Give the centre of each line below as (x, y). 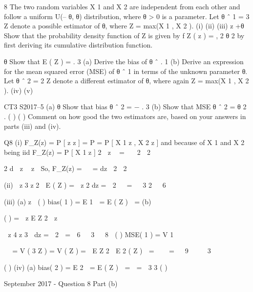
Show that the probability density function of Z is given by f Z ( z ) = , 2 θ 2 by (124, 35)
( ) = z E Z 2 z (31, 218)
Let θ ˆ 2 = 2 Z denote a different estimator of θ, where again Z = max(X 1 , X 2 (126, 81)
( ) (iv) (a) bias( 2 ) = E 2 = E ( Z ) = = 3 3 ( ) (86, 267)
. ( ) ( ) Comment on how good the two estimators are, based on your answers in (125, 116)
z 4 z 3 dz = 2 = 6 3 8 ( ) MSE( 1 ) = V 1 (91, 234)
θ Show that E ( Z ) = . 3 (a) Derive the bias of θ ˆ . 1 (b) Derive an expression (124, 61)
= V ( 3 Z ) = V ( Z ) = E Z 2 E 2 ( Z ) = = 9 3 (112, 251)
